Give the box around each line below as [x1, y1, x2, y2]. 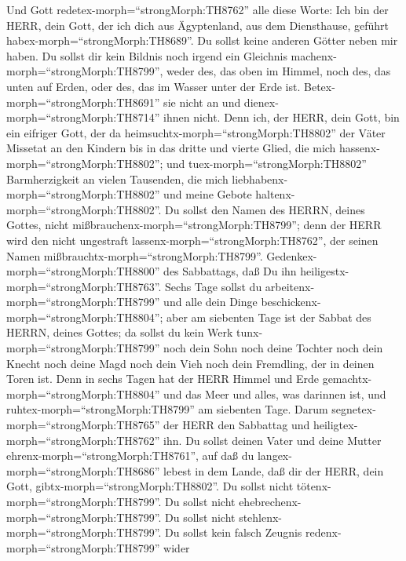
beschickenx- [261, 293, 321, 310]
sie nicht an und [163, 93, 241, 110]
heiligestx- [300, 263, 349, 279]
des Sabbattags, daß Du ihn [163, 263, 297, 279]
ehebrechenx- [239, 494, 302, 509]
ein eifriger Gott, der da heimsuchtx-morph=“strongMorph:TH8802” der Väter [6, 124, 386, 140]
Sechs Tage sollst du [165, 278, 262, 294]
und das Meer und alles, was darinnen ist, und [163, 385, 386, 402]
